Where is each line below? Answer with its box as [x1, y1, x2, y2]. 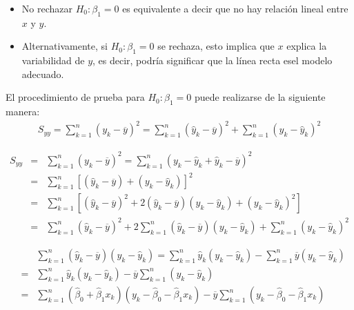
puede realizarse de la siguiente [194, 90, 326, 104]
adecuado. [21, 66, 64, 81]
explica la [286, 39, 327, 53]
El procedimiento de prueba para [6, 90, 145, 104]
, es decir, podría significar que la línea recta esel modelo [92, 53, 333, 68]
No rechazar [21, 1, 72, 15]
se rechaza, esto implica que [157, 39, 275, 53]
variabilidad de [21, 53, 85, 68]
